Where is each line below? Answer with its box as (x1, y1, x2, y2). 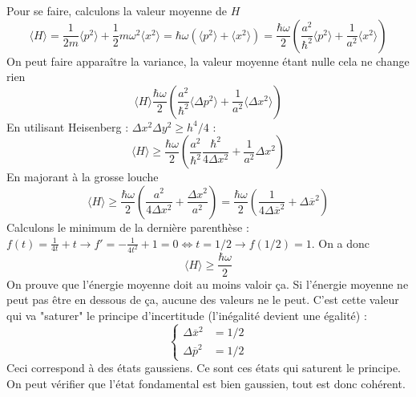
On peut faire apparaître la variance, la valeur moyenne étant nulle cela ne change (6, 52, 410, 69)
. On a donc (311, 234, 370, 251)
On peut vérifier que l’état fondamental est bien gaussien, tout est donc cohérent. (6, 375, 406, 391)
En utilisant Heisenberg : (6, 118, 129, 135)
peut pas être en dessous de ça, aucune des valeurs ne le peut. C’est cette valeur (6, 291, 399, 308)
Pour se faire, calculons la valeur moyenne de (6, 2, 228, 18)
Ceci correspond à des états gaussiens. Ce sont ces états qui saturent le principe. (6, 359, 402, 376)
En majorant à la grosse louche (6, 168, 159, 185)
